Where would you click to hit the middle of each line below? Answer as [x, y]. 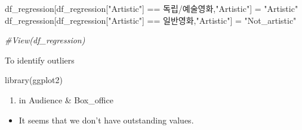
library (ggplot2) [34, 80]
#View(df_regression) [45, 40]
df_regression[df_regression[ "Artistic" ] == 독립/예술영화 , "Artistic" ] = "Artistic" [152, 8]
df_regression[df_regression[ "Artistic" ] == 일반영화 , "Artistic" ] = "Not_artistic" [151, 20]
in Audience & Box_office [66, 99]
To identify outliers [40, 60]
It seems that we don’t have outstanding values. [106, 120]
